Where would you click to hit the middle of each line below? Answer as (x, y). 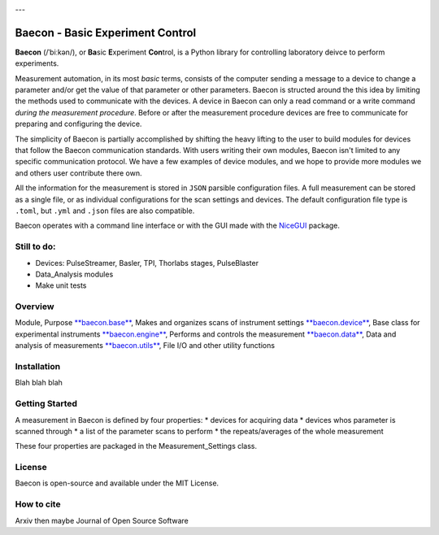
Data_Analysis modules (74, 274)
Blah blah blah (39, 383)
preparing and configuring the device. (78, 124)
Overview (35, 307)
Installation (38, 366)
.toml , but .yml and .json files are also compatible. (105, 211)
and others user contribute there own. (78, 173)
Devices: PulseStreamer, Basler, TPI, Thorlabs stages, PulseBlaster (147, 263)
